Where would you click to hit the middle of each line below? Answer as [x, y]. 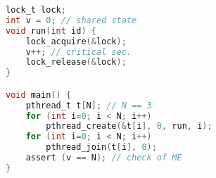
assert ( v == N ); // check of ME [104, 158]
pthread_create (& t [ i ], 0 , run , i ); [129, 126]
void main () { [39, 95]
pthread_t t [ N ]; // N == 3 [89, 105]
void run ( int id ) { [51, 31]
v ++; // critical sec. [78, 52]
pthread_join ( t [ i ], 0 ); [101, 147]
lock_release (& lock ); [76, 62]
